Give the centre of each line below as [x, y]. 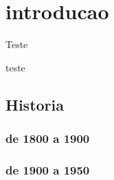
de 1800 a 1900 [48, 138]
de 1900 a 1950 [48, 169]
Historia [35, 104]
